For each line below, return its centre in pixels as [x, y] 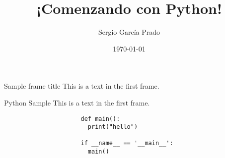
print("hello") [113, 127]
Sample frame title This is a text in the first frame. [82, 86]
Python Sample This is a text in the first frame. [77, 102]
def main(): [100, 119]
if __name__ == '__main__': [127, 143]
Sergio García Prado [129, 32]
